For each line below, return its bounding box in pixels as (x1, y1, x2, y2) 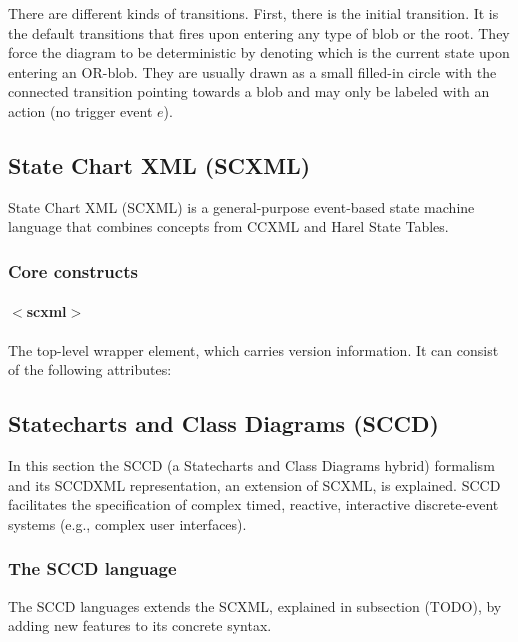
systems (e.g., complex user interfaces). (8, 513, 247, 534)
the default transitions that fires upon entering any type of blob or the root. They (8, 22, 510, 43)
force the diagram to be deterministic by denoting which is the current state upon (8, 42, 510, 63)
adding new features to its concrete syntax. (8, 615, 272, 636)
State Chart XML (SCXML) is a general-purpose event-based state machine (8, 196, 475, 217)
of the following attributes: (8, 359, 172, 380)
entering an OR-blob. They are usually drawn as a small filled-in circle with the (8, 61, 497, 82)
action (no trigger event (8, 100, 153, 121)
